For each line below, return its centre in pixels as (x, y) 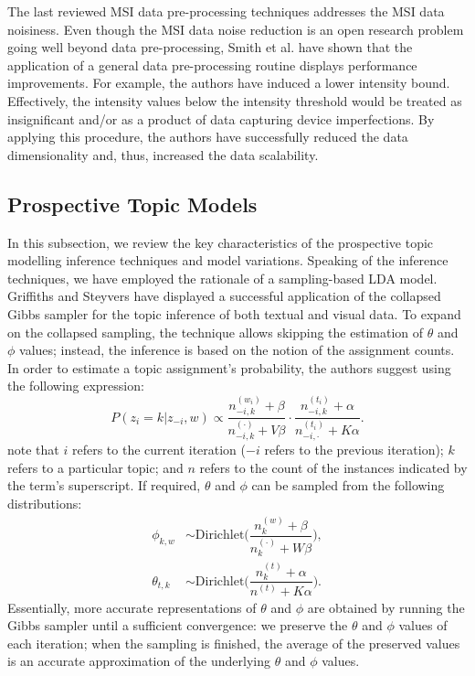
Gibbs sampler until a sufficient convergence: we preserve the (178, 625)
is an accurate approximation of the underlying (139, 661)
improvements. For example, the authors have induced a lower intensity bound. (229, 83)
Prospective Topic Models (132, 204)
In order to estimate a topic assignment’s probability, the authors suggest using (229, 367)
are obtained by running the (386, 607)
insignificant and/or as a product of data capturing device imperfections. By (221, 118)
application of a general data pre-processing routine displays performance (212, 64)
